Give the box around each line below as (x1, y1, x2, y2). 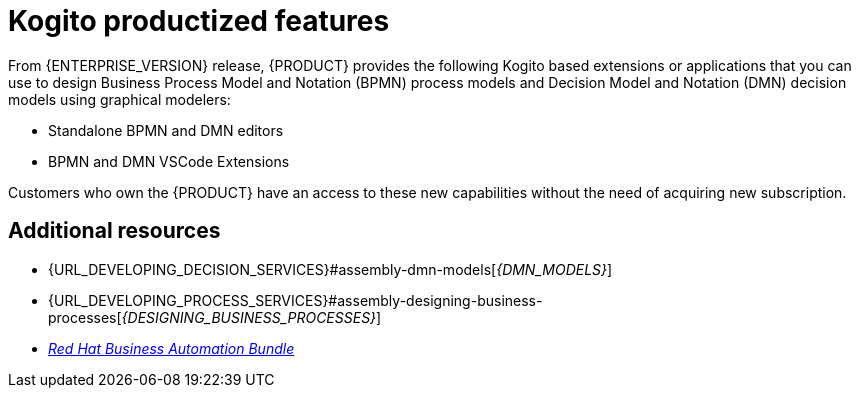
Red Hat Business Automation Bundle (48, 339, 295, 357)
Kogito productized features (8, 4, 390, 38)
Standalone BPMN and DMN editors (48, 121, 284, 139)
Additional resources (8, 218, 221, 244)
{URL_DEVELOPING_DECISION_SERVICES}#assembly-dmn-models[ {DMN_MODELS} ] (48, 260, 613, 278)
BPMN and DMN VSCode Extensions (48, 152, 290, 170)
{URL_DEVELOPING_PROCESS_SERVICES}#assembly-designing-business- (48, 291, 543, 309)
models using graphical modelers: (8, 90, 231, 108)
